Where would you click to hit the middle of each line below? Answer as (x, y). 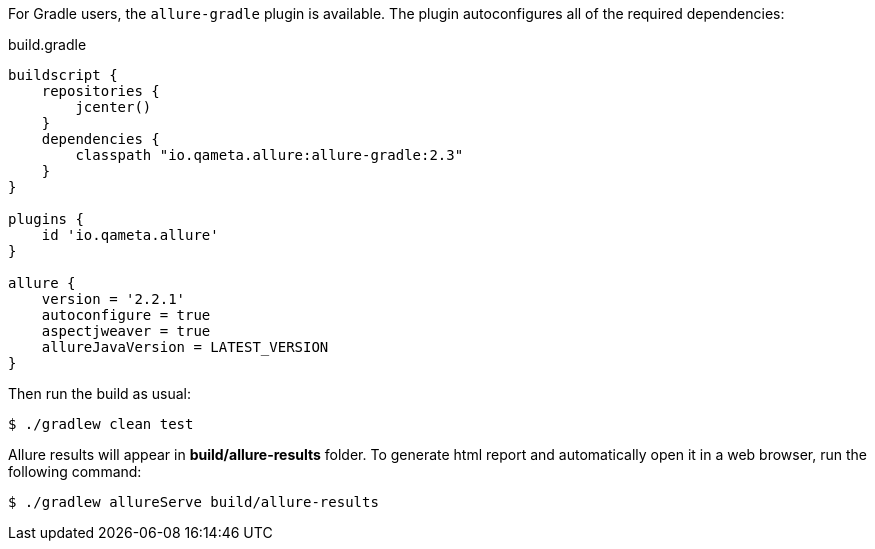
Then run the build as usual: (99, 393)
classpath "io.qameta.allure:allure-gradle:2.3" (269, 155)
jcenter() (113, 107)
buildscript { (63, 75)
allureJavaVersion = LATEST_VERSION (185, 347)
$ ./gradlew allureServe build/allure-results (193, 502)
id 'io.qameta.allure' (130, 235)
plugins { (46, 219)
